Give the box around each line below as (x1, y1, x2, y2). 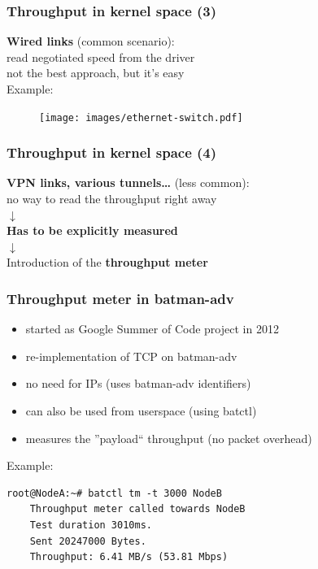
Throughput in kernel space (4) (7, 142, 217, 163)
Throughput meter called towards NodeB (29, 503, 246, 515)
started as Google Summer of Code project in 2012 (25, 320, 279, 337)
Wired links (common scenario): (7, 33, 175, 50)
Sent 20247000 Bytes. (29, 535, 146, 547)
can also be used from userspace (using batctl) (25, 402, 257, 419)
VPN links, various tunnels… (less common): (7, 174, 250, 191)
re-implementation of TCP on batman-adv (25, 347, 237, 364)
